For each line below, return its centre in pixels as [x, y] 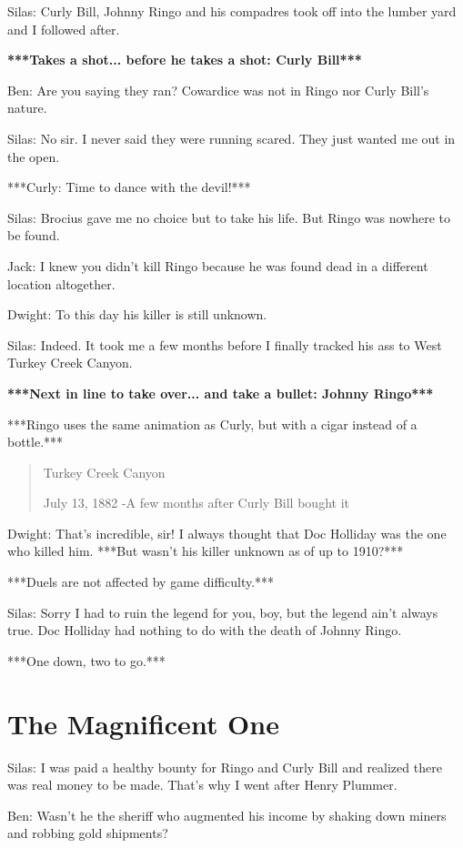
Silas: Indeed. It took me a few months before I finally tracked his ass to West [225, 344]
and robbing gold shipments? [88, 833]
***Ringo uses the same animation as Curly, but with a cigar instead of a [212, 424]
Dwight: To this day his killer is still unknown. [137, 314]
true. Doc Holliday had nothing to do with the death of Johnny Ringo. [205, 630]
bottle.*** [35, 442]
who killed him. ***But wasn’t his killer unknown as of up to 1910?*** [206, 551]
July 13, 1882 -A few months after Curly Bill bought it [196, 503]
